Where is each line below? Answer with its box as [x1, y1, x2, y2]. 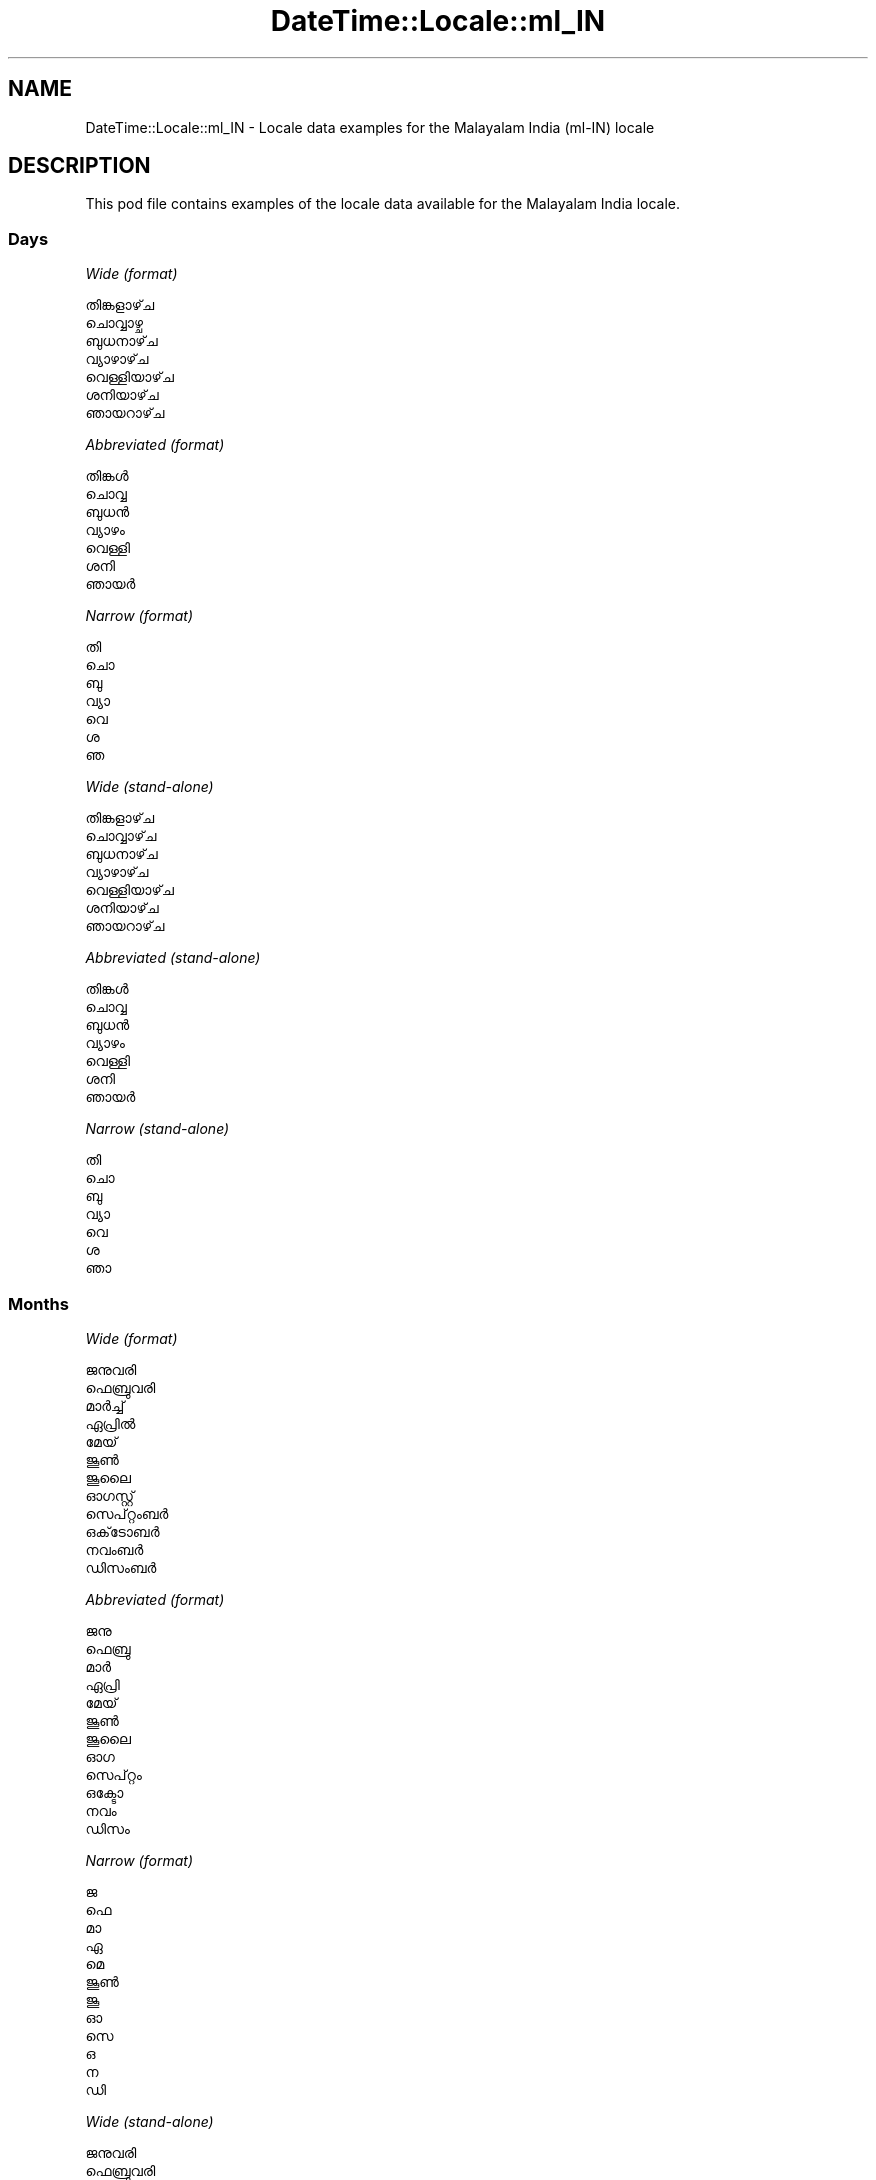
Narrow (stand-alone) [85, 1120, 230, 1138]
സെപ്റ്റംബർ [85, 1504, 169, 1522]
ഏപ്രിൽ [85, 1414, 136, 1432]
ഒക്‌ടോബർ [85, 1522, 160, 1540]
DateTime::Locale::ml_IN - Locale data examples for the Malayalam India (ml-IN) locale [85, 118, 655, 136]
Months [8, 1293, 69, 1314]
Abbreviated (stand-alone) [85, 949, 261, 967]
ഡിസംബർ [85, 1558, 157, 1576]
